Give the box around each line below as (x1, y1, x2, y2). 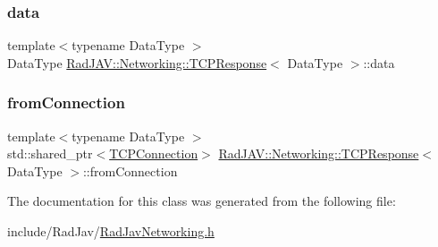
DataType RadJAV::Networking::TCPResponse (7, 53, 267, 72)
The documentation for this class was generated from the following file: (7, 192, 396, 210)
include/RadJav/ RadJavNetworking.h (7, 222, 215, 240)
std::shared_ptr (7, 144, 93, 163)
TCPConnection (109, 144, 198, 163)
